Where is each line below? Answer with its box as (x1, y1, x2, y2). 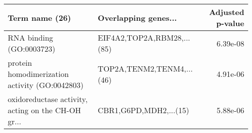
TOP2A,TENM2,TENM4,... (97, 62, 193, 74)
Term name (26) (8, 12, 71, 23)
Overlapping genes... (97, 12, 177, 23)
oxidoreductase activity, (8, 93, 88, 104)
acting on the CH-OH (8, 104, 81, 116)
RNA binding (8, 32, 53, 43)
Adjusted (209, 6, 244, 17)
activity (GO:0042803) (8, 79, 84, 90)
